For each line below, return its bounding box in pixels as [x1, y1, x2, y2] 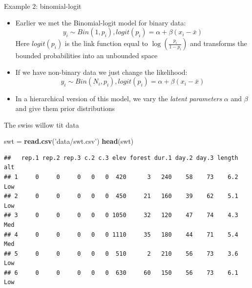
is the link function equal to [64, 38, 148, 48]
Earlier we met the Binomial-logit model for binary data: [15, 17, 186, 27]
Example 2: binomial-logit [4, 1, 82, 11]
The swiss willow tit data [4, 119, 79, 130]
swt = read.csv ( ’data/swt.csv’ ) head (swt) [4, 136, 134, 146]
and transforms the [190, 38, 247, 48]
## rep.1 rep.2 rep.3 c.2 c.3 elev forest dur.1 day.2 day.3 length [4, 154, 238, 161]
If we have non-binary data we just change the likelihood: [15, 66, 188, 77]
